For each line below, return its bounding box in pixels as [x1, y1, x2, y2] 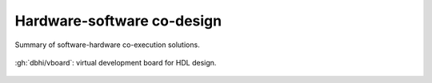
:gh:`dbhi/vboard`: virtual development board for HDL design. [14, 57, 217, 67]
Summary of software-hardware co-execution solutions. [14, 40, 200, 49]
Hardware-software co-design [14, 12, 222, 30]
